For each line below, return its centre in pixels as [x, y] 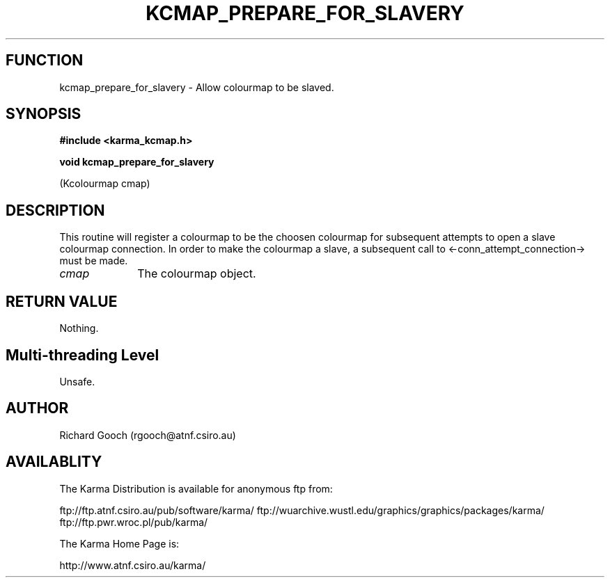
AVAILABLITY [54, 462]
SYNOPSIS [44, 114]
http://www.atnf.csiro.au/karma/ [133, 565]
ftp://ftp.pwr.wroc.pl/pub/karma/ [134, 522]
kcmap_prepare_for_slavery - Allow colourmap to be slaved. [197, 87]
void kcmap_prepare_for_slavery [137, 162]
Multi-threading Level [83, 355]
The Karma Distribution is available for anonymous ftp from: [196, 488]
